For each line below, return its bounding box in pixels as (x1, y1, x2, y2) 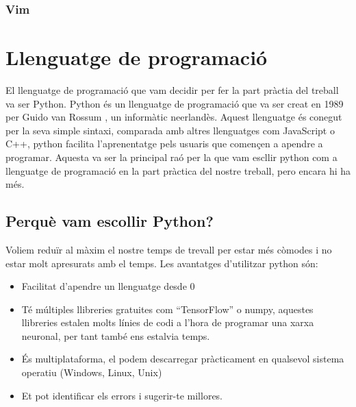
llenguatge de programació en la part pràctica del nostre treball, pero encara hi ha (5, 163, 351, 177)
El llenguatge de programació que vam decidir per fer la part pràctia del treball (5, 82, 339, 97)
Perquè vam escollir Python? (5, 210, 214, 232)
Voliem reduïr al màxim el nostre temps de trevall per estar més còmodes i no (5, 242, 332, 256)
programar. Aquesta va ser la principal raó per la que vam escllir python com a (5, 149, 338, 164)
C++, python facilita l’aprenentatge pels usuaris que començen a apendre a (5, 136, 323, 151)
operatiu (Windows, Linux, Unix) (21, 365, 162, 380)
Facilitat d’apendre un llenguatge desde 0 (21, 279, 195, 293)
